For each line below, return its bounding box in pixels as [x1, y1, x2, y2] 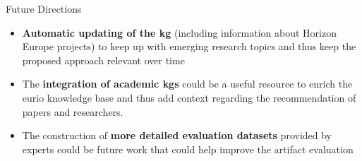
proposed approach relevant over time [22, 52, 185, 67]
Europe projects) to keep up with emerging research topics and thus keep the [22, 39, 356, 54]
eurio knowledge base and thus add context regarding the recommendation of [22, 90, 356, 105]
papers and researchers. [22, 104, 123, 119]
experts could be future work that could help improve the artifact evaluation [22, 141, 354, 156]
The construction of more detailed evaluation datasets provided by [22, 128, 332, 143]
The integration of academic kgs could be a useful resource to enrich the [22, 76, 353, 91]
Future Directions [6, 1, 82, 16]
